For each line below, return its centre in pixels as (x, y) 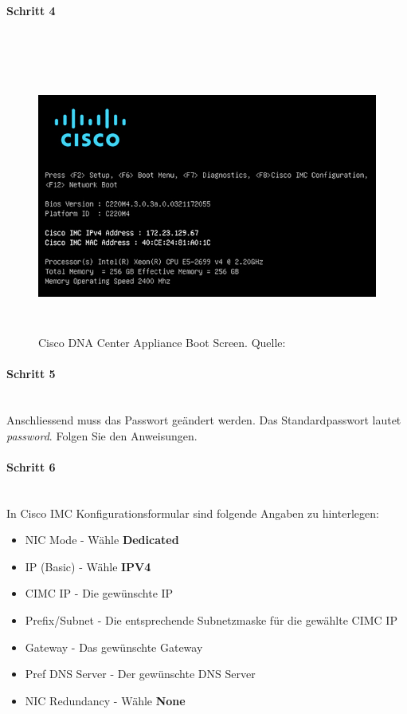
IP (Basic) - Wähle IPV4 (88, 566)
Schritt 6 (31, 466)
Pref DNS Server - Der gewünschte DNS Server (140, 674)
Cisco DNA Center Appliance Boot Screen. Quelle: (162, 343)
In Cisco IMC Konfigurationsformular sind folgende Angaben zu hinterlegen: (193, 513)
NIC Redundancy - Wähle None (105, 700)
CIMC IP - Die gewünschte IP (99, 593)
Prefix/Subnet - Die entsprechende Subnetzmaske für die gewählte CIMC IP (211, 620)
